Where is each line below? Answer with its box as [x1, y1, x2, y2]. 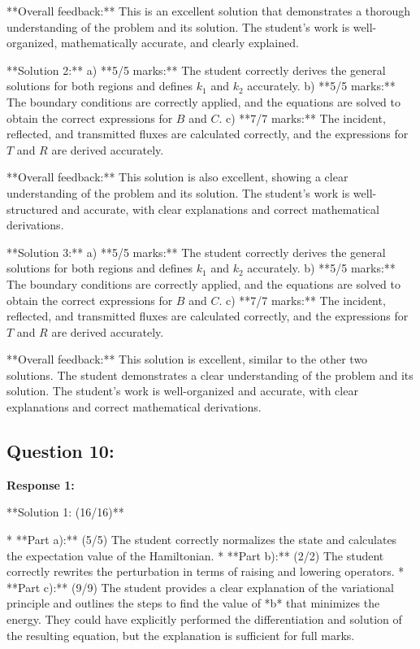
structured [6, 200, 58, 217]
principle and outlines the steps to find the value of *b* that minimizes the [6, 595, 380, 612]
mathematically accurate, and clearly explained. [60, 34, 299, 51]
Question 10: [6, 438, 115, 464]
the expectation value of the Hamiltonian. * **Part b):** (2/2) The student [6, 547, 384, 564]
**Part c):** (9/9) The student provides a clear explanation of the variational [6, 578, 394, 595]
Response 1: [6, 476, 75, 493]
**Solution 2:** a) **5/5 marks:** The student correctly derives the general [6, 61, 386, 78]
